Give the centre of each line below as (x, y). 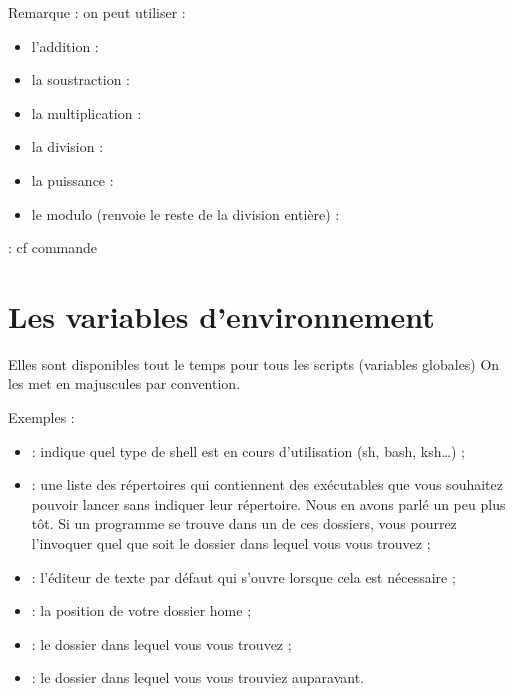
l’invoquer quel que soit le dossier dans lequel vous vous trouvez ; (231, 543)
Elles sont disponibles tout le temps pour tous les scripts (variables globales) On (254, 363)
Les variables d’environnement (221, 315)
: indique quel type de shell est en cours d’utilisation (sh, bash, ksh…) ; (248, 450)
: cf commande (53, 247)
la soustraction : (80, 79)
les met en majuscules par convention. (124, 383)
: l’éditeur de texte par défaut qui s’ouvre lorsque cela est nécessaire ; (243, 576)
